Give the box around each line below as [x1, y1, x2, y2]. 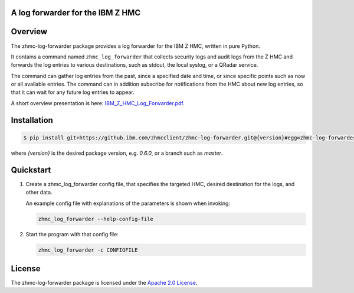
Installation [11, 115, 53, 125]
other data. [25, 189, 53, 196]
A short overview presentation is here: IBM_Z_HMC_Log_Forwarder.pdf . [11, 99, 185, 106]
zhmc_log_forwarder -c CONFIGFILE [38, 246, 138, 253]
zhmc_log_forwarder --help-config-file [38, 216, 153, 222]
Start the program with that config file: [25, 230, 119, 237]
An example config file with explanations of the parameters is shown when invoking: [25, 200, 230, 207]
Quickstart [11, 165, 51, 175]
